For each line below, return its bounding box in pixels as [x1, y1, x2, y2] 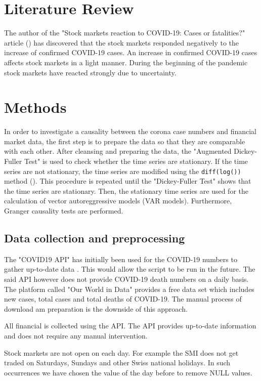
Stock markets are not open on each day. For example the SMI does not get [4, 347, 239, 358]
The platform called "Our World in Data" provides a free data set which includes [4, 283, 254, 294]
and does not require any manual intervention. [4, 330, 148, 341]
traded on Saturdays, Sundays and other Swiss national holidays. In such [4, 357, 231, 368]
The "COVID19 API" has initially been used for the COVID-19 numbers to [4, 253, 237, 264]
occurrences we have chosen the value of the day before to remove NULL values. [4, 367, 252, 377]
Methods [4, 97, 67, 117]
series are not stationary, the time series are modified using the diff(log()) [4, 165, 241, 176]
